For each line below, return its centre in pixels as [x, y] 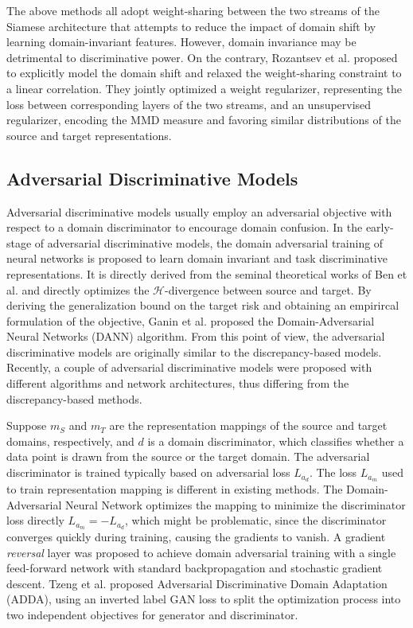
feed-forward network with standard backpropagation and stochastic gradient [195, 568]
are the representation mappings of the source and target [248, 425]
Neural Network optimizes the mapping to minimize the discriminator [236, 504]
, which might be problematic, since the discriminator [256, 520]
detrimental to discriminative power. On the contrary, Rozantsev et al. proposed [202, 57]
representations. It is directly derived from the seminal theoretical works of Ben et [207, 273]
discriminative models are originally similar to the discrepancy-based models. [194, 351]
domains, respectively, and [70, 441]
